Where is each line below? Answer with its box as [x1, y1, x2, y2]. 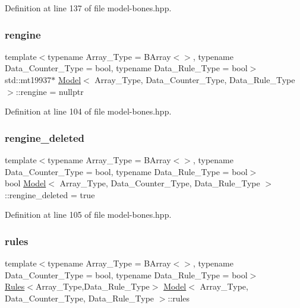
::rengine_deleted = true [5, 188, 95, 201]
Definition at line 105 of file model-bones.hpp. [5, 208, 172, 221]
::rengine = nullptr [15, 85, 84, 97]
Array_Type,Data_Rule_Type [35, 280, 150, 293]
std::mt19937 [5, 74, 52, 85]
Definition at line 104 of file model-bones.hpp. [5, 105, 172, 118]
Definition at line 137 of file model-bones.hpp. [5, 2, 172, 14]
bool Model [5, 177, 46, 189]
